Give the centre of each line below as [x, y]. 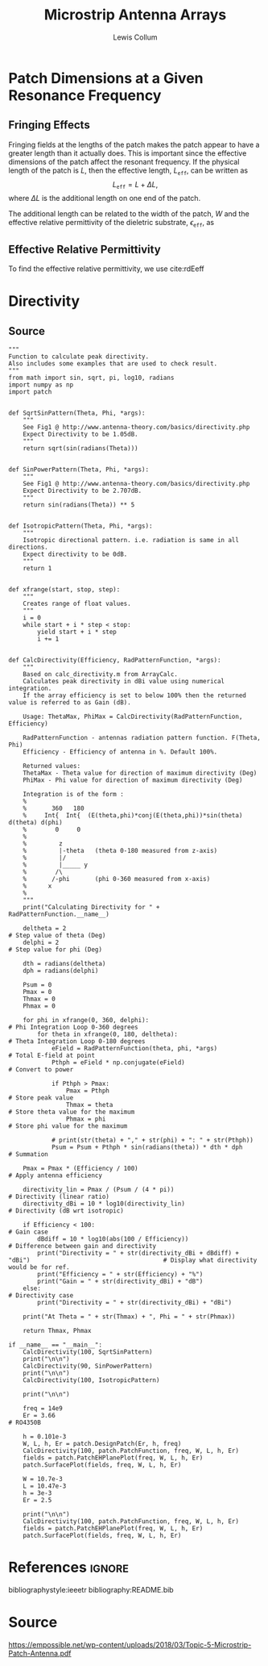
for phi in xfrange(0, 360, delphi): [86, 1020]
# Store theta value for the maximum [72, 1112]
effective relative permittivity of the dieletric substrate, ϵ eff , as [111, 223]
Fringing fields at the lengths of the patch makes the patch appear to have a [134, 144]
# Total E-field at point [52, 1055]
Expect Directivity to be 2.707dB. [82, 491]
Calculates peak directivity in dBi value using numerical [124, 681]
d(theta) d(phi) [35, 822]
